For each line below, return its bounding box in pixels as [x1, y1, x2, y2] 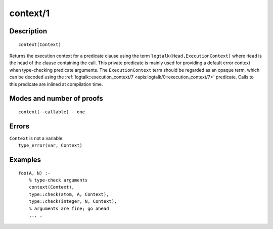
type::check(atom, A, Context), [28, 191, 109, 197]
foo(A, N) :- [18, 170, 51, 176]
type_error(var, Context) [18, 143, 83, 149]
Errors [9, 122, 30, 130]
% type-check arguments [28, 177, 88, 183]
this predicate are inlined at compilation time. [9, 81, 103, 87]
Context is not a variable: [9, 135, 64, 141]
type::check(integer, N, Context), [28, 199, 117, 204]
